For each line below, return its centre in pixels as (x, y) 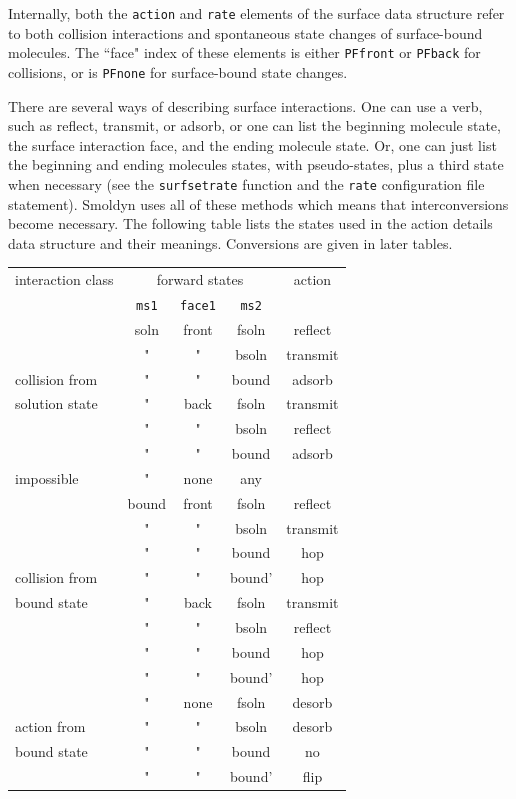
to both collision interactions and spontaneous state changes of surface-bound (245, 32)
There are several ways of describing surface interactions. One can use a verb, (245, 105)
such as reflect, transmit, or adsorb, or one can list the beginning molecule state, (254, 125)
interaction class (64, 279)
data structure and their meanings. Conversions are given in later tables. (230, 242)
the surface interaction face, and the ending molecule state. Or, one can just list (252, 144)
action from (50, 726)
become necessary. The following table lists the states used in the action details (250, 223)
